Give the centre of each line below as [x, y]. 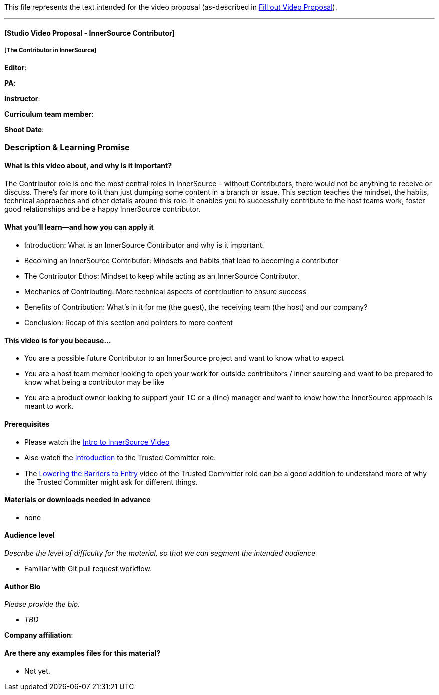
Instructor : [22, 99]
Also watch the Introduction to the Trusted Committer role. [120, 457]
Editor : [15, 68]
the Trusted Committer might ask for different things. [111, 482]
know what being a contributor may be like [94, 382]
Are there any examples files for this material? [82, 653]
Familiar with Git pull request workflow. [88, 569]
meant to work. [49, 406]
